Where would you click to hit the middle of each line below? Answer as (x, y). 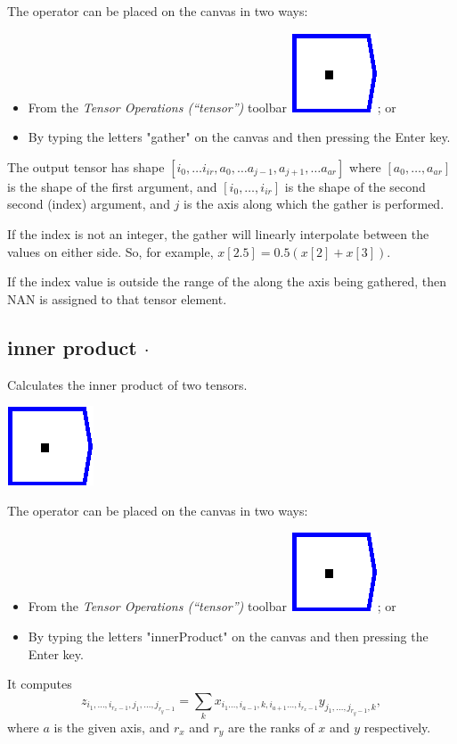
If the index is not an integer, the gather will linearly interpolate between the (218, 233)
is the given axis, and (112, 727)
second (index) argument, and (89, 204)
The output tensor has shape (86, 166)
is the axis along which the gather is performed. (314, 204)
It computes (40, 684)
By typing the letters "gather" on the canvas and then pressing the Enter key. (239, 137)
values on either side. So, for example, (110, 251)
